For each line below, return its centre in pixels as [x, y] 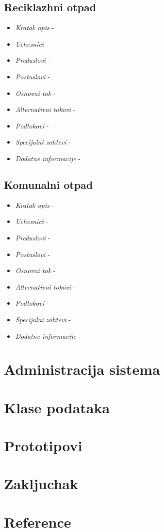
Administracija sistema [82, 369]
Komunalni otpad [49, 184]
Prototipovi [43, 446]
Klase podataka [57, 407]
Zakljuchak [41, 484]
